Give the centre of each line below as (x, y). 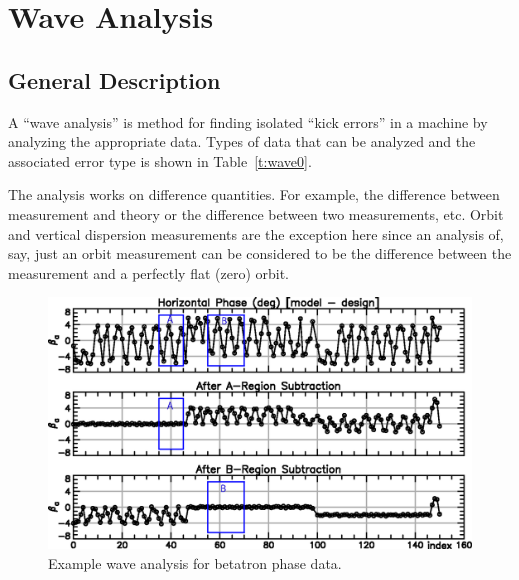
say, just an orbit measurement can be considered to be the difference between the (260, 253)
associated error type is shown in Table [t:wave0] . (160, 160)
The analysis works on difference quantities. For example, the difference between (254, 194)
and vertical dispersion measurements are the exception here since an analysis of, (256, 233)
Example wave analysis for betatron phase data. (195, 562)
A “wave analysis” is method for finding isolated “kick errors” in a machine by (248, 121)
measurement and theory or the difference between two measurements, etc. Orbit (256, 213)
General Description (114, 79)
